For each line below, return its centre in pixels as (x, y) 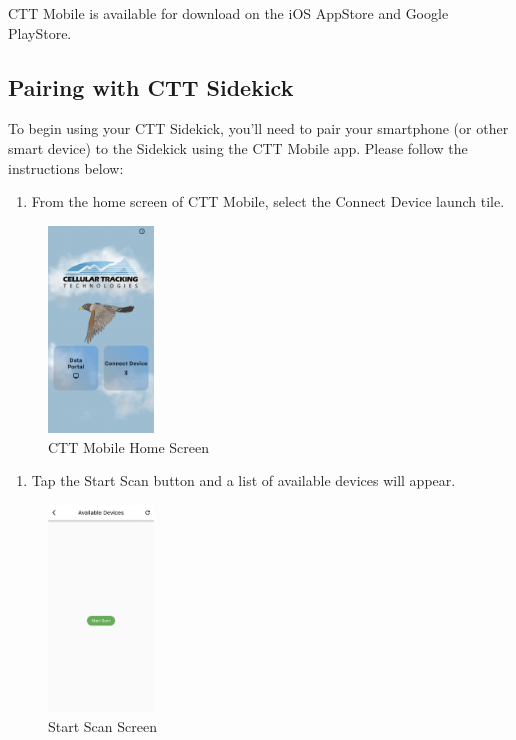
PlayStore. (40, 32)
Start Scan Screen (102, 725)
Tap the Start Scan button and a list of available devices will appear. (243, 480)
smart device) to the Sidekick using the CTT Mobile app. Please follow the (238, 147)
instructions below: (66, 167)
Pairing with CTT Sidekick (151, 86)
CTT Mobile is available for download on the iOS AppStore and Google (228, 13)
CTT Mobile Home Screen (129, 446)
